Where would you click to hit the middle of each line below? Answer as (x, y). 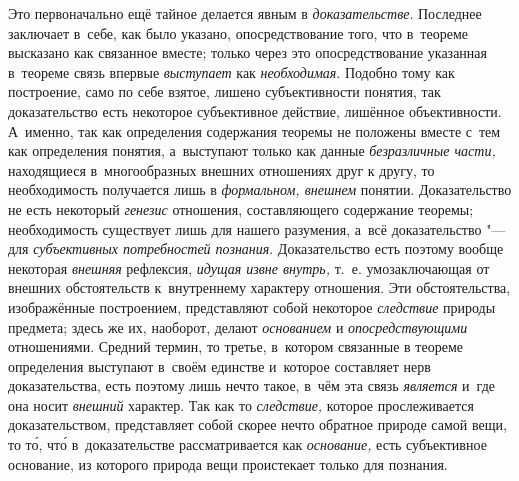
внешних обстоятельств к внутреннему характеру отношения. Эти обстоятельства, (259, 287)
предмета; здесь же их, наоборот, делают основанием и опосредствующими (238, 326)
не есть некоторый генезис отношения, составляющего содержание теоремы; (241, 208)
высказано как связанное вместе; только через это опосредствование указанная (247, 52)
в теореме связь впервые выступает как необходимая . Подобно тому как (231, 71)
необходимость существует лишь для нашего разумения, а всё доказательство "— (257, 228)
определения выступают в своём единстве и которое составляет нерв (219, 365)
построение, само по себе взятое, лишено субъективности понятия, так (224, 91)
